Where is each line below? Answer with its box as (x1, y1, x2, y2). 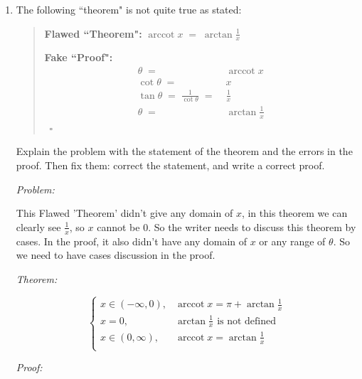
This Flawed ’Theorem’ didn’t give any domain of (16, 205, 233, 220)
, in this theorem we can (241, 205, 348, 220)
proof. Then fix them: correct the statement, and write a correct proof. (16, 158, 325, 173)
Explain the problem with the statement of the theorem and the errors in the (16, 144, 353, 159)
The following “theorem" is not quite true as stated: (16, 2, 242, 16)
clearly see (16, 219, 61, 234)
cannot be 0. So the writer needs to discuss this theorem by (97, 219, 356, 234)
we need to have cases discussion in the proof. (16, 247, 215, 262)
